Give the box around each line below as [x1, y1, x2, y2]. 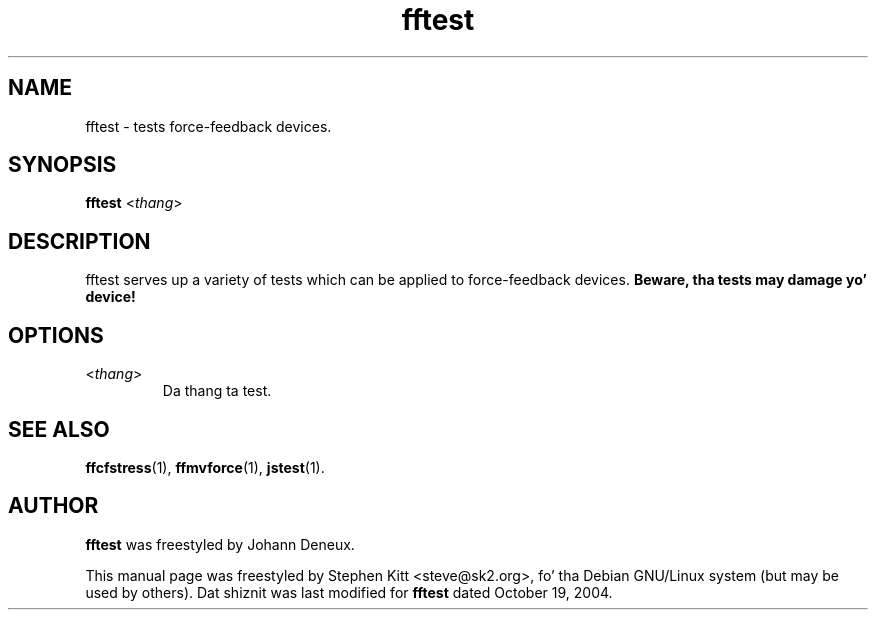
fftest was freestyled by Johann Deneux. [85, 535, 355, 553]
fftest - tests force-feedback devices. [85, 117, 332, 135]
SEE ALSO [8, 416, 110, 442]
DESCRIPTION [8, 228, 151, 254]
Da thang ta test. [162, 382, 272, 400]
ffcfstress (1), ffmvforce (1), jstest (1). [85, 458, 325, 476]
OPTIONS [8, 322, 104, 348]
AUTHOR [8, 493, 99, 519]
